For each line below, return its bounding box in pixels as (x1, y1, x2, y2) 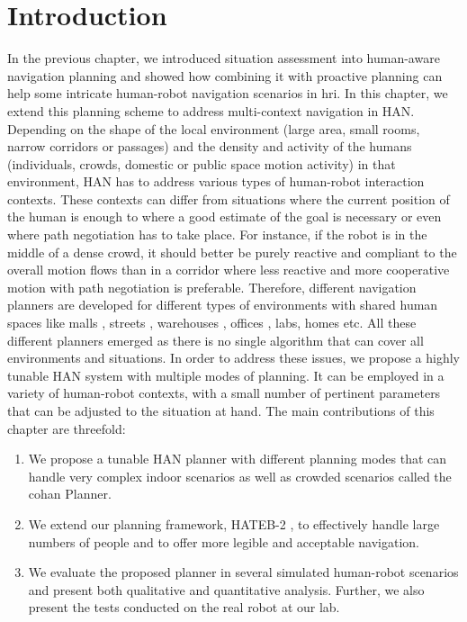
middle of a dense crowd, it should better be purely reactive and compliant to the (7, 242, 457, 261)
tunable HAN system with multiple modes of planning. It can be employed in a (7, 365, 445, 384)
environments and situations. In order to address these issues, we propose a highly (7, 348, 461, 367)
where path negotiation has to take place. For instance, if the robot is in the (7, 225, 427, 244)
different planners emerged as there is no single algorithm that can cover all (7, 330, 424, 349)
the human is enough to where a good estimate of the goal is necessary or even (7, 207, 442, 226)
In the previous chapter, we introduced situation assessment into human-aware (7, 49, 440, 68)
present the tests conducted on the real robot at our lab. (28, 598, 340, 617)
